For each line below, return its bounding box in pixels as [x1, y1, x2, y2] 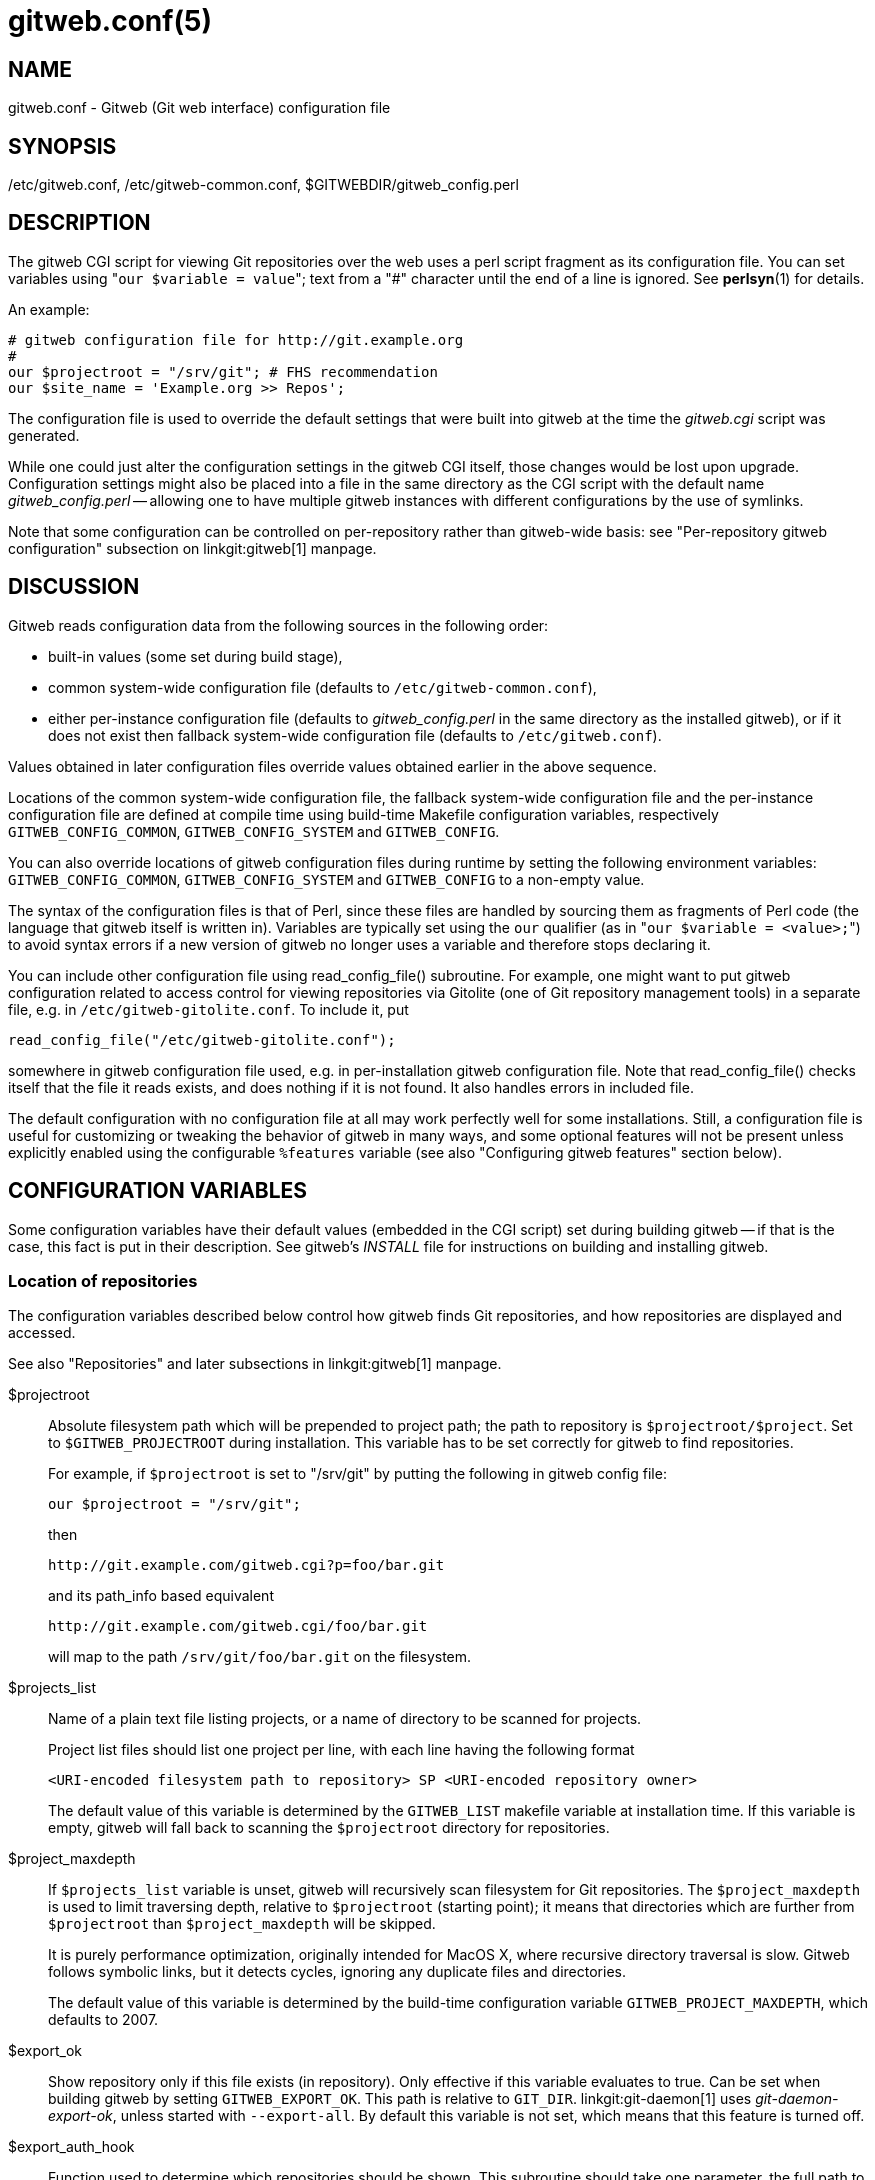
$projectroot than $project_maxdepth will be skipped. [48, 1915, 436, 1933]
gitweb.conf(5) [8, 4, 212, 38]
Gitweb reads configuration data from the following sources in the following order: [8, 616, 549, 634]
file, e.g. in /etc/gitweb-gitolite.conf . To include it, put [8, 1000, 409, 1018]
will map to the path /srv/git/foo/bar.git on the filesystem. [48, 1648, 472, 1666]
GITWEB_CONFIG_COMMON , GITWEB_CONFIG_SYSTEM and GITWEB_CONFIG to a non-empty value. [8, 870, 645, 888]
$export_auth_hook [8, 2138, 135, 2156]
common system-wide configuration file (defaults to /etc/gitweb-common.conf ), [48, 678, 597, 696]
